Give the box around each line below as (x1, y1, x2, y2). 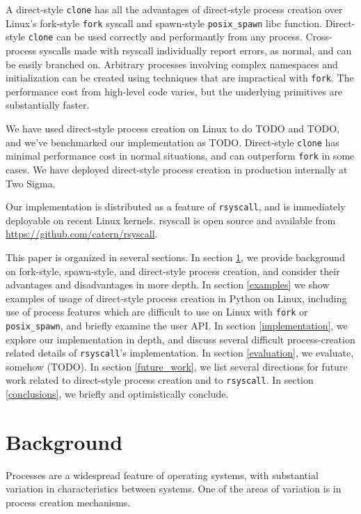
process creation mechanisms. (6, 495, 131, 510)
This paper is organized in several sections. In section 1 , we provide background (6, 249, 345, 264)
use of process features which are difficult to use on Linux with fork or (6, 304, 308, 319)
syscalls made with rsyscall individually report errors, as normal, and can (39, 42, 352, 57)
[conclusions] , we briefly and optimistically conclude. (6, 387, 229, 401)
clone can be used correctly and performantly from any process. (28, 29, 303, 44)
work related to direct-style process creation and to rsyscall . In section (6, 373, 314, 387)
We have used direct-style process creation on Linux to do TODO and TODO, (6, 121, 340, 135)
